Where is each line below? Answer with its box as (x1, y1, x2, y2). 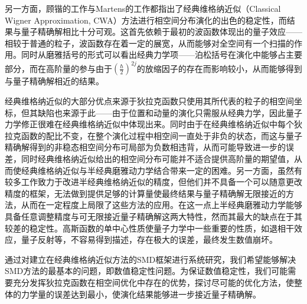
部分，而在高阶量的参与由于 (5, 62, 112, 74)
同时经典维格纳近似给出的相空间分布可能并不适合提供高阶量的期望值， (21, 153, 294, 165)
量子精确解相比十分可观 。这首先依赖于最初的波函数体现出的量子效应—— (21, 25, 302, 38)
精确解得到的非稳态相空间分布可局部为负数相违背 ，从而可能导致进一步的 (5, 141, 286, 153)
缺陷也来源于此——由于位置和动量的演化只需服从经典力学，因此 (37, 106, 286, 118)
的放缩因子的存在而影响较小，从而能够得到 (136, 62, 302, 74)
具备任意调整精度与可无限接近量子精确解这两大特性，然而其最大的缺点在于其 (5, 210, 302, 222)
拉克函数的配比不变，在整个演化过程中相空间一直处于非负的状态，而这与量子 (5, 129, 302, 141)
